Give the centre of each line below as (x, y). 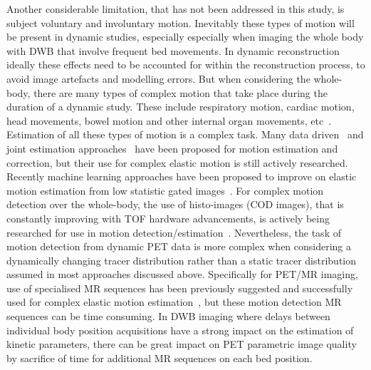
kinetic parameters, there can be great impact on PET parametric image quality (182, 344)
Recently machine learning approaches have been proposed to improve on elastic (182, 176)
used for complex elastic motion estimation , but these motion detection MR (174, 302)
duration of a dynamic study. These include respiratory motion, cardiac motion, (181, 107)
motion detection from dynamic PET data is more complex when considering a (179, 246)
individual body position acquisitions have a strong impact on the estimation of (180, 330)
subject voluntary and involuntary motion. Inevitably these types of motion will (181, 22)
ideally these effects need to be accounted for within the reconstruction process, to (186, 65)
